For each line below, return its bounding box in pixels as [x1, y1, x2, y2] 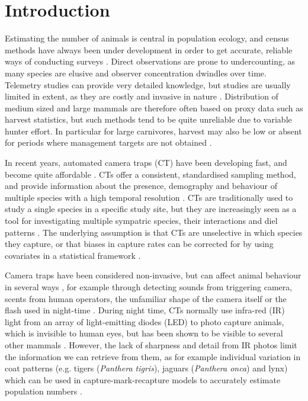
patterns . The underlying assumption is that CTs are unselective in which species [5, 226, 303, 238]
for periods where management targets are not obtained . [5, 136, 212, 149]
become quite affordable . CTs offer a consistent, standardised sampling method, [5, 168, 296, 180]
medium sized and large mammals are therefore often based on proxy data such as [5, 101, 303, 114]
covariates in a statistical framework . [5, 249, 141, 261]
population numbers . [5, 385, 82, 397]
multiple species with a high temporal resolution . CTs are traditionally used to [5, 191, 293, 203]
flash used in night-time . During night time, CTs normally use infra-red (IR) [5, 304, 285, 316]
